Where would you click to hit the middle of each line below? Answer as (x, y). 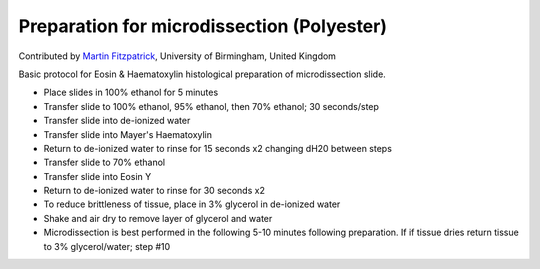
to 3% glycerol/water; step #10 (107, 246)
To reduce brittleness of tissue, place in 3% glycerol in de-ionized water (192, 204)
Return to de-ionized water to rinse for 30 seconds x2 (154, 191)
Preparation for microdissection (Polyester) (202, 26)
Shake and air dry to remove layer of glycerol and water (158, 218)
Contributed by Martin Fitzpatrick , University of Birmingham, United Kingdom (177, 56)
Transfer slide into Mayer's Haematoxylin (128, 134)
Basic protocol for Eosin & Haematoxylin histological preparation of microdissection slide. (202, 74)
